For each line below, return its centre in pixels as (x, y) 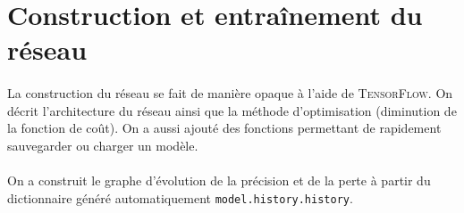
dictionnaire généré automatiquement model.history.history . (180, 197)
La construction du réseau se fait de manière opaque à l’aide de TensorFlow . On (230, 93)
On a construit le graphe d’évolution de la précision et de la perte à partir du (219, 180)
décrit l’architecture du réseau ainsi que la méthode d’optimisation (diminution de (232, 110)
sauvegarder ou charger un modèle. (103, 145)
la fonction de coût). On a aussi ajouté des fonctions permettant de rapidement (224, 128)
